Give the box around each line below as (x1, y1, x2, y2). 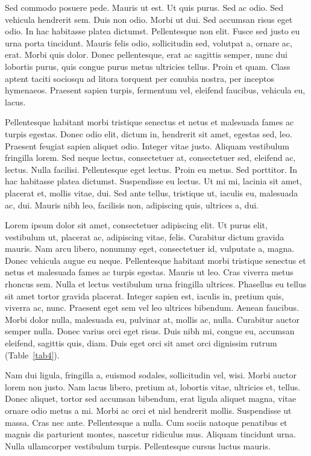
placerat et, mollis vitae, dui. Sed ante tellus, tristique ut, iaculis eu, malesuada (5, 186, 298, 199)
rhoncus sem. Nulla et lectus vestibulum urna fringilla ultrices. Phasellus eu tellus (5, 278, 307, 290)
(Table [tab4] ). (5, 348, 60, 361)
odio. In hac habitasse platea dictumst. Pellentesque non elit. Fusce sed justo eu (5, 25, 300, 37)
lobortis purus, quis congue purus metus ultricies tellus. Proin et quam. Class (5, 60, 291, 72)
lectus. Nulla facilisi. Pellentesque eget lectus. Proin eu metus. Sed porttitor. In (5, 163, 298, 175)
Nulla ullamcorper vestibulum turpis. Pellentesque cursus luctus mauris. (5, 439, 271, 452)
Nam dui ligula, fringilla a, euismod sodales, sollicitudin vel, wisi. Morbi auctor (5, 369, 297, 381)
